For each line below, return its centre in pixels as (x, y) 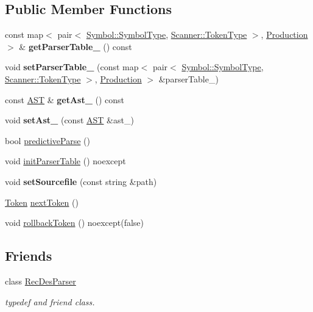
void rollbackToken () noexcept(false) (75, 223)
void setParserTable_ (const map (72, 67)
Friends (29, 256)
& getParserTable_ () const (76, 46)
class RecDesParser (40, 281)
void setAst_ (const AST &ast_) (69, 120)
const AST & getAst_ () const (65, 99)
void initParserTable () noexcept (65, 161)
